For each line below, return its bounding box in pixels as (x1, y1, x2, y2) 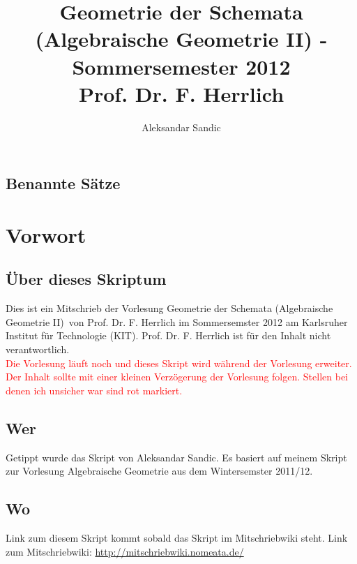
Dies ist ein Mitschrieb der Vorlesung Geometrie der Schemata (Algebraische (6, 301, 333, 316)
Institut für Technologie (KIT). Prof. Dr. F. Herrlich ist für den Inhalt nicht (6, 328, 331, 343)
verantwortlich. (6, 342, 70, 357)
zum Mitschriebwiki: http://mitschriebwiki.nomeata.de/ (6, 544, 244, 558)
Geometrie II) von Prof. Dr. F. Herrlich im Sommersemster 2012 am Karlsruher (6, 314, 348, 329)
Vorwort (6, 220, 86, 248)
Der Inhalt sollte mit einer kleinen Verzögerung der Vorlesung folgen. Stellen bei (6, 369, 348, 384)
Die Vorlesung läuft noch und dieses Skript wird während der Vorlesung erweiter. (6, 355, 352, 370)
